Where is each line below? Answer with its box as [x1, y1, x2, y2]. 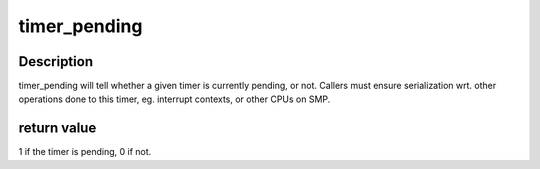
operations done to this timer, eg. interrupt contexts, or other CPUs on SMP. [18, 93, 331, 105]
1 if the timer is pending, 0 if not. [18, 146, 152, 158]
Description [18, 53, 94, 70]
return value [18, 120, 97, 137]
